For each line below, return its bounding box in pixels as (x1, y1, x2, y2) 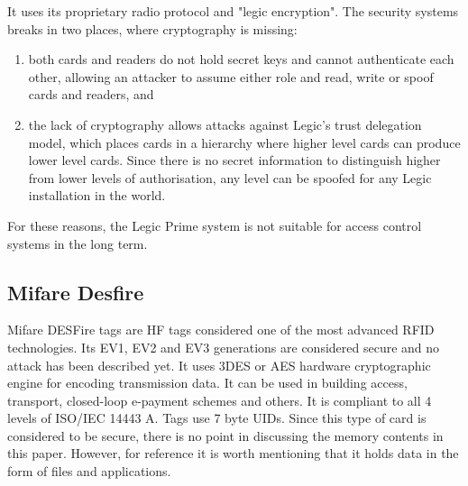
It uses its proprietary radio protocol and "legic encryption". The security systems (7, 2, 459, 20)
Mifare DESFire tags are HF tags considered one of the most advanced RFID (7, 320, 435, 339)
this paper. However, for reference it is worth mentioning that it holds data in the (7, 444, 459, 463)
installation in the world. (28, 186, 166, 205)
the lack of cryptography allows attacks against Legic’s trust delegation (28, 115, 422, 133)
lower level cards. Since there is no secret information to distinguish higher (28, 151, 441, 170)
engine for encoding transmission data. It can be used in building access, (7, 373, 408, 392)
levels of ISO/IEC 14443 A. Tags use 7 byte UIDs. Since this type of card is (7, 408, 427, 427)
